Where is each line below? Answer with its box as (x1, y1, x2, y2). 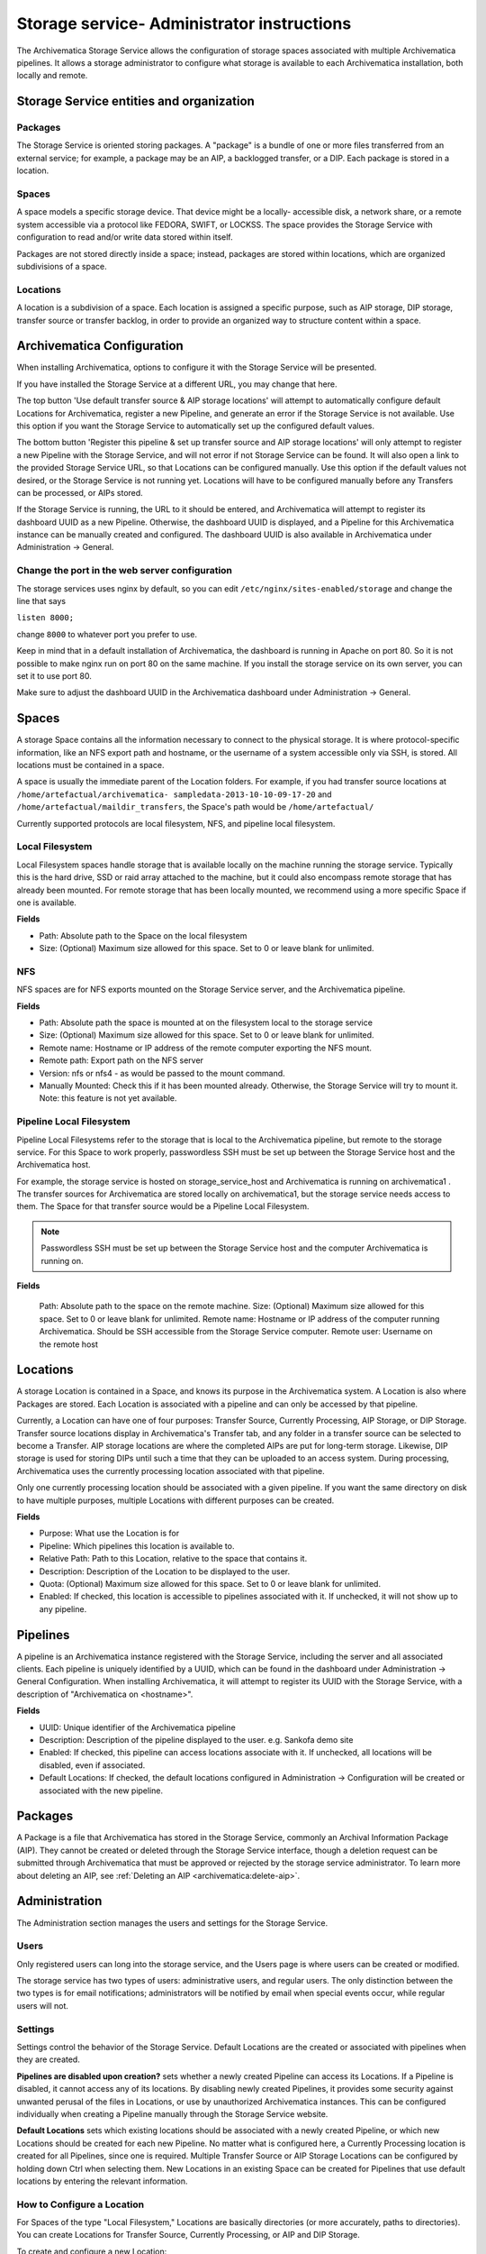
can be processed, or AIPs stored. (16, 487, 143, 498)
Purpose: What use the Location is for (39, 1528, 180, 1539)
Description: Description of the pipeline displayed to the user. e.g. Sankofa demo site (39, 1734, 354, 1745)
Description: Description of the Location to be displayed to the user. (39, 1565, 291, 1577)
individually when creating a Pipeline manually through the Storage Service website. (16, 2108, 328, 2119)
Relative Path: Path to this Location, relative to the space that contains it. (39, 1553, 308, 1564)
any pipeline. (39, 1603, 87, 1614)
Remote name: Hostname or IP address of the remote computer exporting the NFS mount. (39, 1042, 373, 1053)
